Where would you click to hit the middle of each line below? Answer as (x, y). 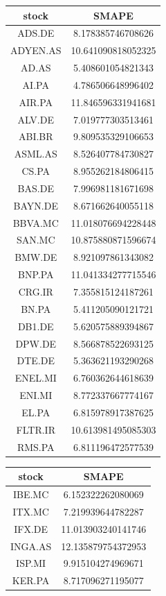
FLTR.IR (36, 429)
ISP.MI (31, 563)
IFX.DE (31, 528)
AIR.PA (36, 102)
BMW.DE (36, 257)
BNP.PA (36, 274)
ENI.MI (36, 395)
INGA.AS (31, 546)
